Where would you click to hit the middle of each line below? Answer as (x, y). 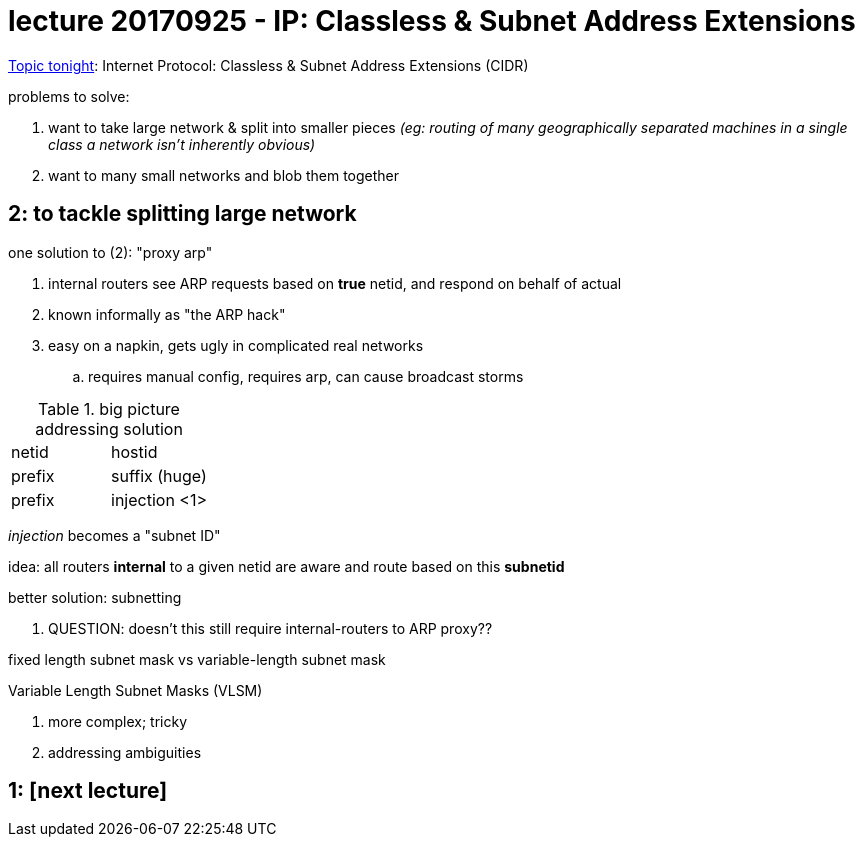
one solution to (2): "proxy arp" (110, 252)
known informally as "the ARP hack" (167, 314)
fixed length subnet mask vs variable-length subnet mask (197, 659)
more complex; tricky (117, 721)
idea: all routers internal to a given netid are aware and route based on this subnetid (286, 566)
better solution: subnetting (95, 597)
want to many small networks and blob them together (224, 175)
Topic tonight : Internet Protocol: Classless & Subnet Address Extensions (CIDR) (268, 65)
